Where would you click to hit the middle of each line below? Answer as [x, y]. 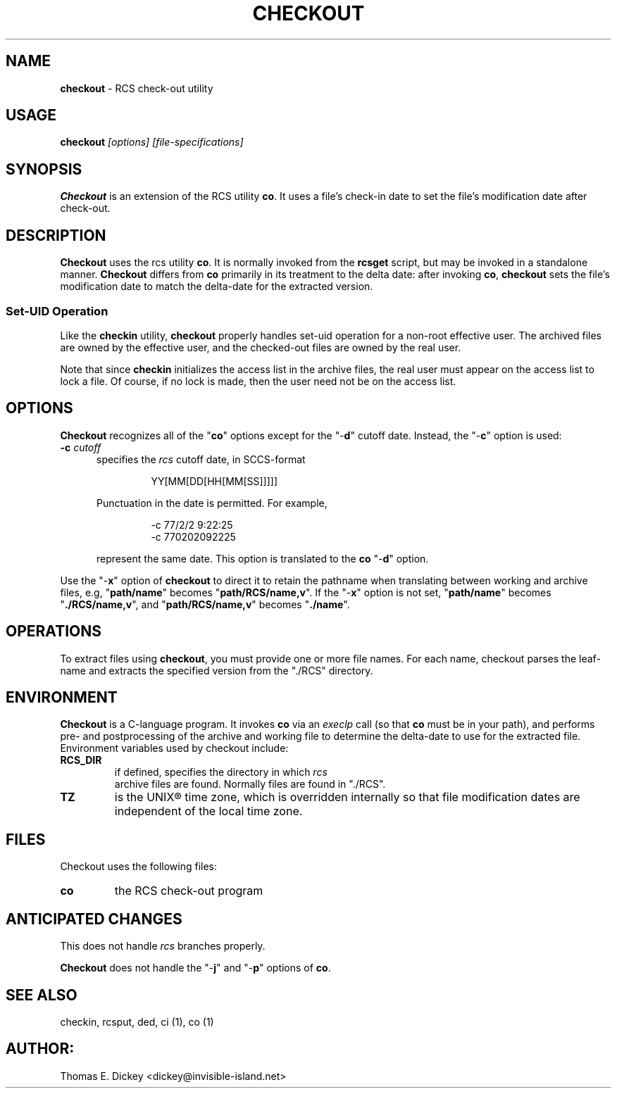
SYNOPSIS [44, 169]
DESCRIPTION [56, 235]
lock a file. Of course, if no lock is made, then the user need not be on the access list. [258, 381]
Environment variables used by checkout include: [174, 748]
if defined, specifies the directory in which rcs [221, 772]
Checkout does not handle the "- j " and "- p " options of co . [195, 968]
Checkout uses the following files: [139, 867]
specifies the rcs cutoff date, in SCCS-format [201, 459]
